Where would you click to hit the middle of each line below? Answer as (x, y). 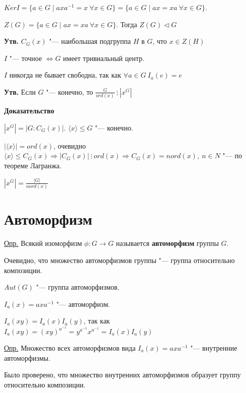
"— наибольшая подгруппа (90, 41)
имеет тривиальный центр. (104, 58)
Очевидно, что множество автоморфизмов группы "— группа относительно (119, 260)
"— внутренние (214, 348)
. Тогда (127, 24)
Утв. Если (20, 91)
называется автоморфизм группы (167, 243)
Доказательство (29, 111)
